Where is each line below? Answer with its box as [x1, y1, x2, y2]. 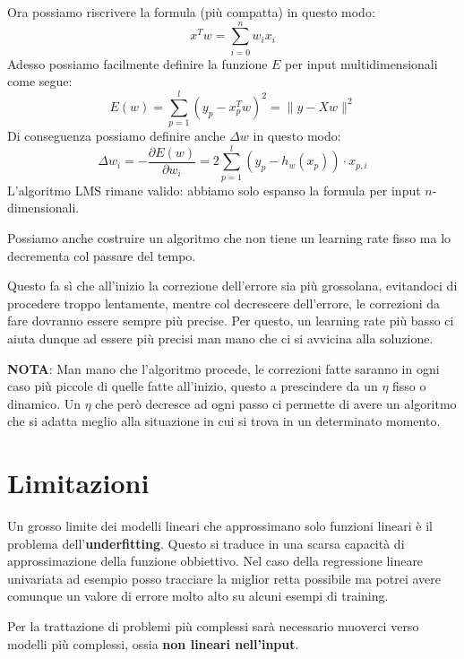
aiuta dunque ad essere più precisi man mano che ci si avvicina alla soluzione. [7, 328, 434, 347]
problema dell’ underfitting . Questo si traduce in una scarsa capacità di [7, 533, 405, 552]
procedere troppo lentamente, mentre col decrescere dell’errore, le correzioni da [7, 293, 441, 312]
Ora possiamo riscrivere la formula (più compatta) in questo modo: [7, 3, 375, 21]
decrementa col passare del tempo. [7, 246, 196, 264]
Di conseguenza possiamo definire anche [7, 126, 226, 145]
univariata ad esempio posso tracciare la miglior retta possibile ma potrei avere [7, 568, 442, 587]
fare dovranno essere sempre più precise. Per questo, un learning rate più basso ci [7, 311, 454, 330]
